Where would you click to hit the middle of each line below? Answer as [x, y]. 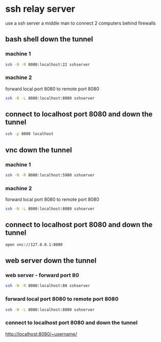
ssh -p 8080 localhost [29, 134]
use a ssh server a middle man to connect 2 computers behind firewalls [80, 23]
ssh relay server [40, 9]
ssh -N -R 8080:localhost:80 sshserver [48, 286]
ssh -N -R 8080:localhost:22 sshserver [48, 65]
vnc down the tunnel [39, 150]
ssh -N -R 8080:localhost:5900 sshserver [50, 175]
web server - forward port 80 [42, 275]
